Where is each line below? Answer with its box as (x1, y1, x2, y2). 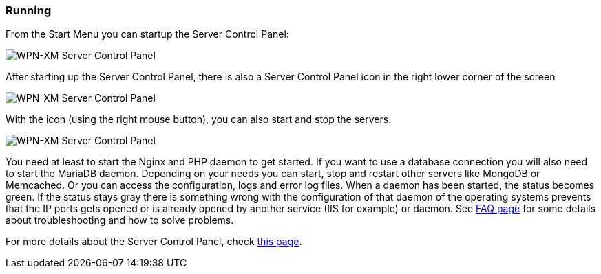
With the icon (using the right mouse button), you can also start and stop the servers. (6, 113, 392, 126)
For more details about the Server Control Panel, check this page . (6, 236, 302, 248)
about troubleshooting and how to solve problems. (6, 214, 234, 227)
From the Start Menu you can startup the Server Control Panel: (6, 28, 289, 41)
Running (6, 3, 52, 17)
